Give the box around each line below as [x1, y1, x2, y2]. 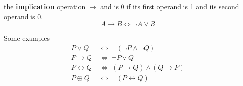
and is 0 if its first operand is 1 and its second [100, 1, 239, 11]
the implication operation [4, 1, 86, 11]
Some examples [4, 33, 50, 43]
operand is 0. [4, 11, 43, 21]
